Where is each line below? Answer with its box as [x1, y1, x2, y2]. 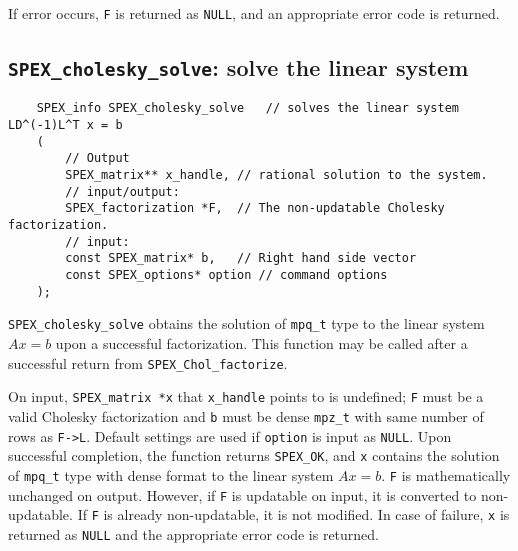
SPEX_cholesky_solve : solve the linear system [8, 52, 469, 83]
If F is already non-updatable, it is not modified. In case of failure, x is [77, 504, 510, 525]
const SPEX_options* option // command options [65, 268, 388, 282]
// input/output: [65, 184, 180, 199]
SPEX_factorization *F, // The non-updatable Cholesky [65, 201, 445, 216]
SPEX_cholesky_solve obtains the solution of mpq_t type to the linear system [8, 313, 485, 334]
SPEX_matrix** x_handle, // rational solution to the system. [65, 168, 488, 183]
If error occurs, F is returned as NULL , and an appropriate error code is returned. [8, 3, 500, 23]
